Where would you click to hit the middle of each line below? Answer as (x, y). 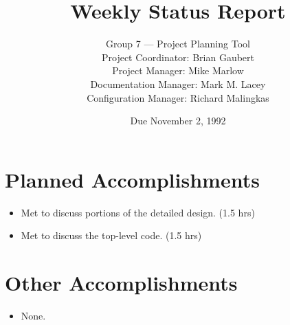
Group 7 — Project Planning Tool (178, 44)
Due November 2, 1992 (178, 121)
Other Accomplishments (121, 282)
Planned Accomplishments (132, 179)
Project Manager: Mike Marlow (178, 70)
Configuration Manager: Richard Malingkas (178, 97)
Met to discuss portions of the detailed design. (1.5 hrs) (138, 212)
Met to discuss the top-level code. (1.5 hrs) (111, 235)
